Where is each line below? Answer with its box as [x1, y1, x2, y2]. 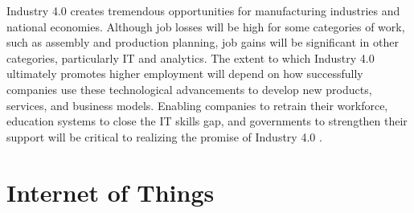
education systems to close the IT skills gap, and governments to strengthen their [6, 113, 408, 129]
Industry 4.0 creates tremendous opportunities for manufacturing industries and [6, 2, 400, 18]
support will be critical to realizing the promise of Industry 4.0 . [6, 128, 322, 145]
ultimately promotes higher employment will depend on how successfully [6, 65, 363, 82]
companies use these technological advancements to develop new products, [6, 80, 372, 97]
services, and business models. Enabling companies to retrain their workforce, [6, 96, 388, 113]
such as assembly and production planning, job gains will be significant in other [6, 34, 399, 51]
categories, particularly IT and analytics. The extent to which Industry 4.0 [6, 49, 375, 66]
